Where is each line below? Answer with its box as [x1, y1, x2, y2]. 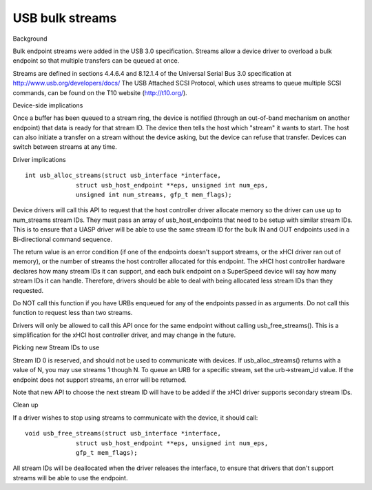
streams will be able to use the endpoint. [12, 473, 128, 482]
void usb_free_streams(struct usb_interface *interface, [25, 429, 222, 438]
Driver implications [12, 155, 66, 163]
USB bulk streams [12, 10, 117, 25]
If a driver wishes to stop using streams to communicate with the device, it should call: [12, 414, 258, 422]
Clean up [12, 400, 39, 409]
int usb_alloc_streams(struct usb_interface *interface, [25, 172, 222, 179]
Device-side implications [12, 101, 83, 110]
